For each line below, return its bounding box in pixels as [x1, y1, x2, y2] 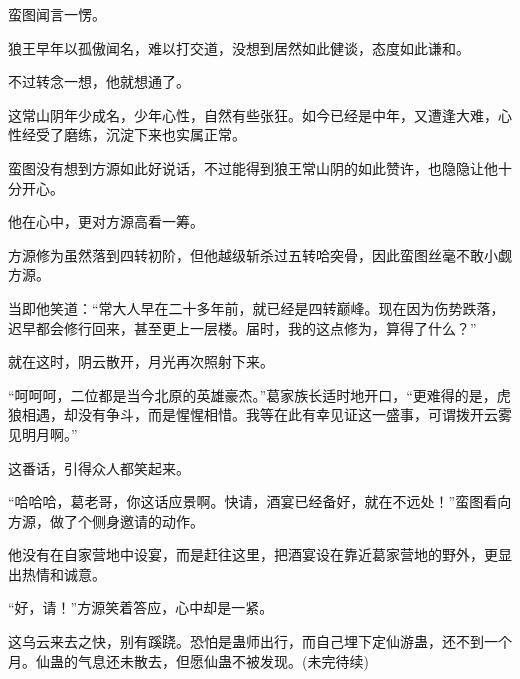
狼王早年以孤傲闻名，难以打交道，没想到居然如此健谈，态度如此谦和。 [8, 37, 470, 58]
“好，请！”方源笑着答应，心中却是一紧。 [8, 597, 274, 618]
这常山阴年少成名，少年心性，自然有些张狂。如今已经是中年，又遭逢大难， [8, 104, 498, 125]
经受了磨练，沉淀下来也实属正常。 [21, 124, 246, 145]
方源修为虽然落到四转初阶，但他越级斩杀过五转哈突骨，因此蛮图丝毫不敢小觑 [8, 244, 512, 265]
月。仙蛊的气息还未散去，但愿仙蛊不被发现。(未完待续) [8, 650, 369, 671]
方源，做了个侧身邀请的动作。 [8, 510, 204, 531]
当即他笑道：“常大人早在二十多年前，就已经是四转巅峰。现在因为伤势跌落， [8, 297, 505, 318]
